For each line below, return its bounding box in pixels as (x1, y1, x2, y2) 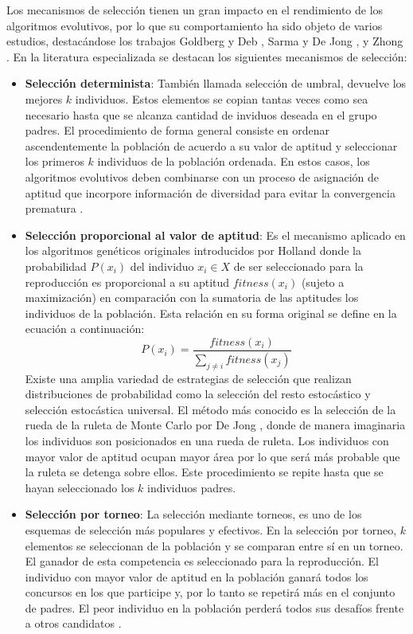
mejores (25, 90, 63, 107)
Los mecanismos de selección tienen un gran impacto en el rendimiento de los (6, 2, 384, 18)
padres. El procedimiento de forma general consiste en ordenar (25, 122, 329, 139)
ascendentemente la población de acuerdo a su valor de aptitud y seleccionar (25, 137, 398, 154)
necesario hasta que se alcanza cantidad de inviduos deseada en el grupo (25, 106, 377, 123)
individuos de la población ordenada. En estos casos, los (97, 153, 370, 170)
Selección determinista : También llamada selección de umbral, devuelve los (25, 75, 407, 92)
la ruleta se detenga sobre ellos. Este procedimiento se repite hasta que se (25, 464, 384, 480)
